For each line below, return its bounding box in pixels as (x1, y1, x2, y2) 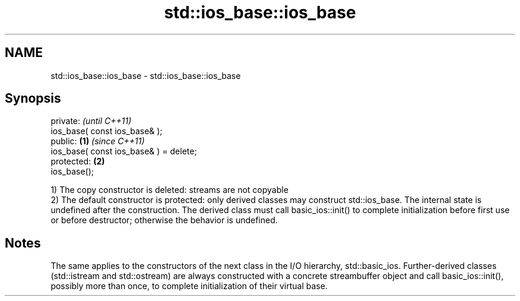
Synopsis (5, 91, 61, 106)
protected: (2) (50, 156, 105, 167)
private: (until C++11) (50, 116, 132, 126)
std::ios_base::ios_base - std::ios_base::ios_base (50, 70, 241, 81)
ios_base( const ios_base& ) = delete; (50, 146, 197, 157)
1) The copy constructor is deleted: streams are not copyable (50, 185, 288, 195)
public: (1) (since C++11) (50, 136, 145, 147)
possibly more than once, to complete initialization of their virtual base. (50, 281, 328, 292)
